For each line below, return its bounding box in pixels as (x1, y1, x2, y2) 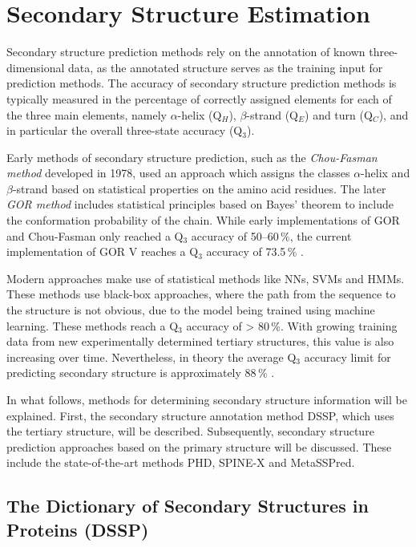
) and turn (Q (305, 106, 373, 123)
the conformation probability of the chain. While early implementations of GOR (6, 212, 400, 229)
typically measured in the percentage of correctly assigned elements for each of (6, 90, 392, 107)
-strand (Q (246, 106, 299, 123)
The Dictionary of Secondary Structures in (6, 493, 369, 518)
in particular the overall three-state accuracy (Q (6, 122, 243, 139)
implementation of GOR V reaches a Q (6, 243, 199, 260)
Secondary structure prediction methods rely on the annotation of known (6, 43, 366, 60)
